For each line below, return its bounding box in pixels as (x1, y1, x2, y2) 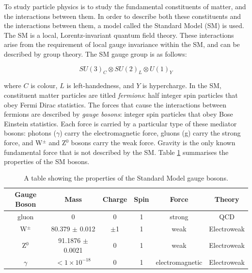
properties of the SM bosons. (4, 156, 90, 167)
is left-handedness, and (66, 80, 134, 91)
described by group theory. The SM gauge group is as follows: (4, 48, 187, 59)
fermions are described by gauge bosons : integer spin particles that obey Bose (4, 109, 233, 119)
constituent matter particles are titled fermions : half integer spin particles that (4, 90, 238, 100)
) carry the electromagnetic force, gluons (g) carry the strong (60, 128, 241, 138)
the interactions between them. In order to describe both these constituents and (4, 11, 241, 21)
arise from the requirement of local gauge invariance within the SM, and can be (4, 39, 240, 49)
